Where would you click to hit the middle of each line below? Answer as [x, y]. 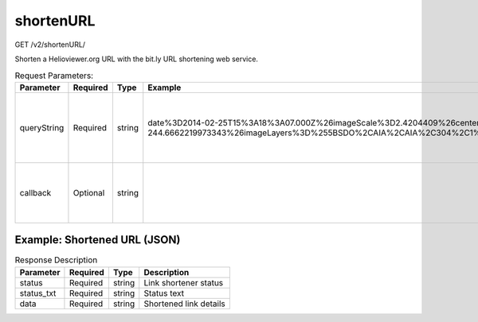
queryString [42, 127]
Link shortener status [184, 282]
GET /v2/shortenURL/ [50, 45]
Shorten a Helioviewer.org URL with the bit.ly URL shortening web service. [137, 59]
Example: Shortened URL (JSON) [98, 240]
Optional [89, 192]
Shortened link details [185, 304]
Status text [164, 293]
